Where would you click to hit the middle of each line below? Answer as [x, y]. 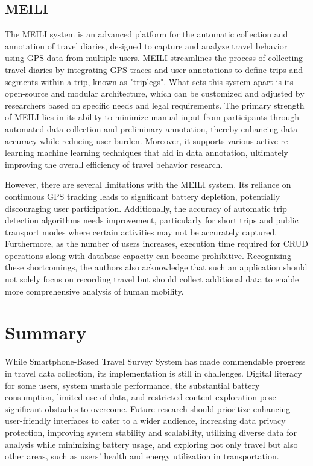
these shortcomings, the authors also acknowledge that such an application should [156, 267]
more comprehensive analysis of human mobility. [94, 291]
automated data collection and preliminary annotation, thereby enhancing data [151, 128]
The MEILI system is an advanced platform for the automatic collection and [147, 34]
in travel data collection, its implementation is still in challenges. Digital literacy [153, 373]
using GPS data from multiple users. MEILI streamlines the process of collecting [154, 58]
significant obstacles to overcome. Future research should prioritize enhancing [148, 408]
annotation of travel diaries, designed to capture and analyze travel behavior [146, 46]
